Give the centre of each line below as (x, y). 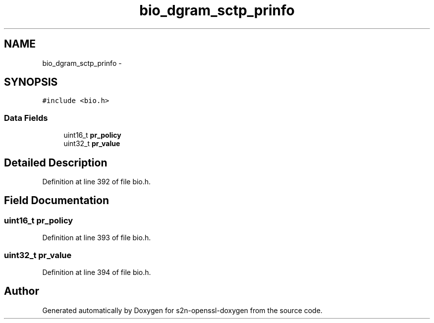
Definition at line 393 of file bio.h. (97, 238)
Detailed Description (56, 162)
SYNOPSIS (31, 82)
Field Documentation (56, 201)
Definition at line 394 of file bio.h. (97, 272)
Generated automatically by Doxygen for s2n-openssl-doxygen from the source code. (182, 310)
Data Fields (26, 118)
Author (22, 291)
